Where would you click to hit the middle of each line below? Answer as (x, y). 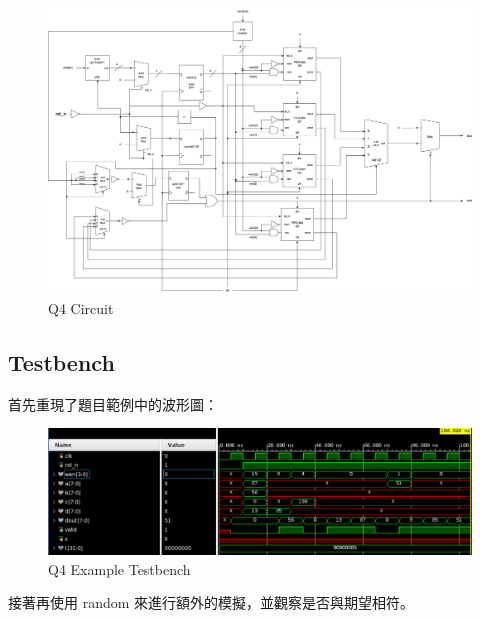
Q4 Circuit (81, 307)
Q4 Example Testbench (119, 568)
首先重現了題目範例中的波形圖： (113, 403)
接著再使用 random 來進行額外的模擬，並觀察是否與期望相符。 (211, 602)
